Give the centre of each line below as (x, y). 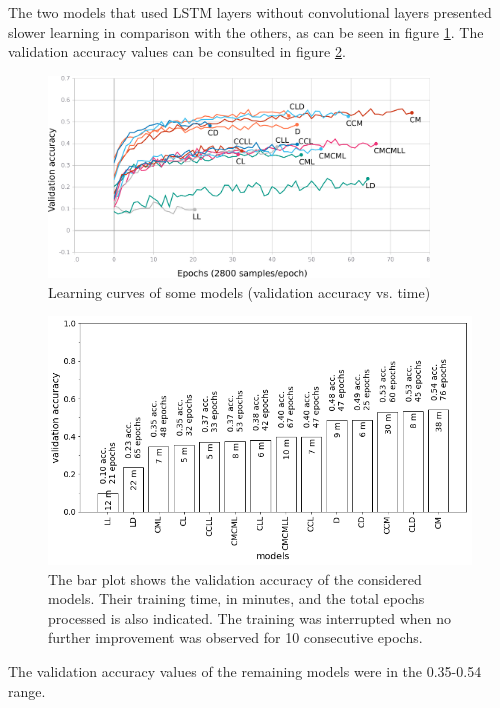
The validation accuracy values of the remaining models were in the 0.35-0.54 (245, 670)
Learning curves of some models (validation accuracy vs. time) (239, 291)
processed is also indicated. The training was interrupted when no (250, 617)
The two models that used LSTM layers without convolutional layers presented (250, 12)
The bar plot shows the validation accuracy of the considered (235, 578)
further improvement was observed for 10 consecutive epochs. (235, 637)
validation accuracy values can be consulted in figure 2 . (177, 51)
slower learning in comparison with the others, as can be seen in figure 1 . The (246, 31)
